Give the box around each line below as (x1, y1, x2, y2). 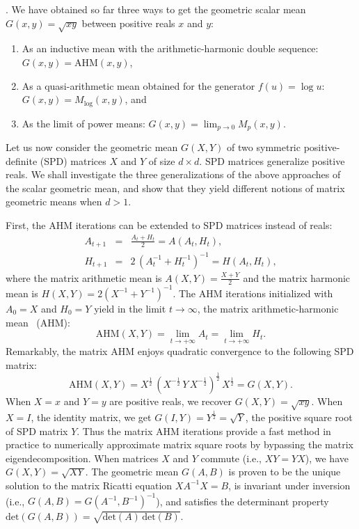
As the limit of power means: (22, 116, 145, 130)
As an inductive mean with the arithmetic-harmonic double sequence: (22, 41, 319, 56)
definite (6, 153, 38, 168)
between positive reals (81, 15, 175, 30)
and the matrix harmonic (243, 270, 351, 285)
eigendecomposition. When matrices (6, 450, 159, 465)
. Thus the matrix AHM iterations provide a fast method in (77, 423, 331, 438)
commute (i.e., (200, 450, 262, 465)
